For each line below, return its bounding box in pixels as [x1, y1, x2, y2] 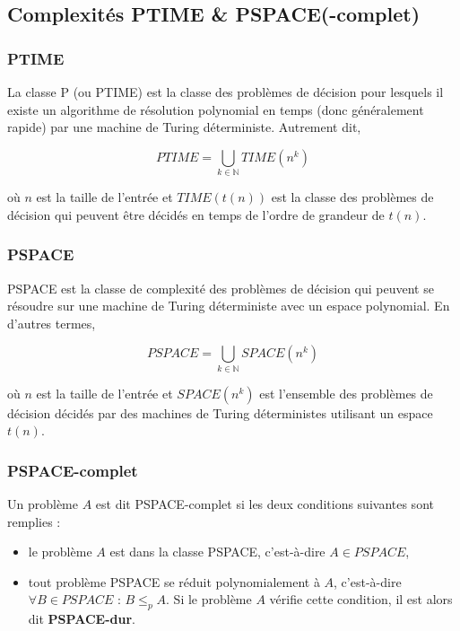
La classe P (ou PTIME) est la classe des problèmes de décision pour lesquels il [7, 83, 444, 101]
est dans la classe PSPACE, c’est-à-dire [109, 542, 325, 561]
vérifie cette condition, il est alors [269, 590, 453, 609]
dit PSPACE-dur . [28, 609, 135, 628]
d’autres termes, [7, 313, 96, 332]
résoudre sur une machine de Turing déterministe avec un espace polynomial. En [7, 296, 450, 315]
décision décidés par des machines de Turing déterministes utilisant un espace [7, 403, 433, 422]
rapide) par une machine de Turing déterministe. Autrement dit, [7, 118, 361, 136]
